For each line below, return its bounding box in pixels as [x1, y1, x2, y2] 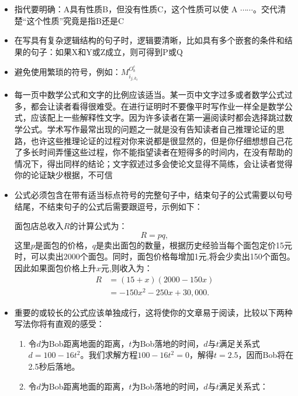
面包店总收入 [14, 220, 64, 232]
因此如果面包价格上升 [14, 261, 96, 274]
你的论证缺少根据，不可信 [14, 169, 113, 181]
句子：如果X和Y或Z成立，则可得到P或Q [30, 45, 183, 57]
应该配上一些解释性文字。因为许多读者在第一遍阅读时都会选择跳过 [30, 111, 285, 124]
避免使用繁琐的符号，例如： [14, 66, 121, 78]
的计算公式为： [70, 220, 127, 232]
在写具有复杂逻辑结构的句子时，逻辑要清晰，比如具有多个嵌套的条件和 [14, 34, 285, 46]
